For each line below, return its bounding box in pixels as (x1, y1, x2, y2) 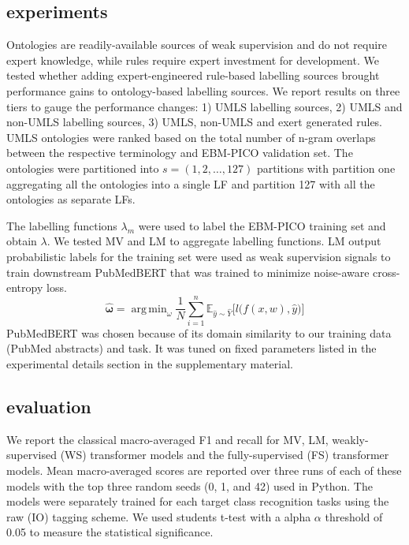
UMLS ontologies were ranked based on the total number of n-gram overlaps (6, 129, 376, 145)
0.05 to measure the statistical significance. (6, 524, 214, 540)
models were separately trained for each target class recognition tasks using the (6, 493, 389, 510)
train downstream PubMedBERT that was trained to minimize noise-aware (6, 263, 370, 280)
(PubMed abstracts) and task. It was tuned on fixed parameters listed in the (6, 340, 377, 356)
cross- (373, 263, 400, 280)
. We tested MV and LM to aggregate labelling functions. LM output (46, 233, 381, 249)
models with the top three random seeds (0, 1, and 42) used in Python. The (6, 477, 373, 494)
